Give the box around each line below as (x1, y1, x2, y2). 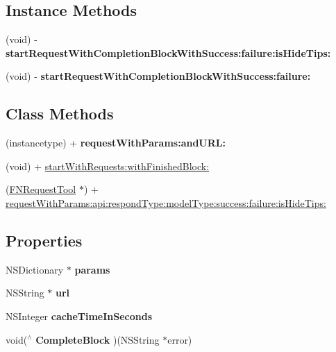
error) (167, 332, 192, 346)
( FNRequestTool (6, 182, 76, 196)
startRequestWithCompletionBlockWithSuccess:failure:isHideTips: (6, 45, 331, 60)
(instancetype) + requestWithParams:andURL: (6, 135, 226, 150)
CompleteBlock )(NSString (35, 332, 160, 346)
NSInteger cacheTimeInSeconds (6, 308, 153, 323)
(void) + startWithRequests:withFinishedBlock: (6, 158, 210, 173)
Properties (6, 229, 83, 251)
